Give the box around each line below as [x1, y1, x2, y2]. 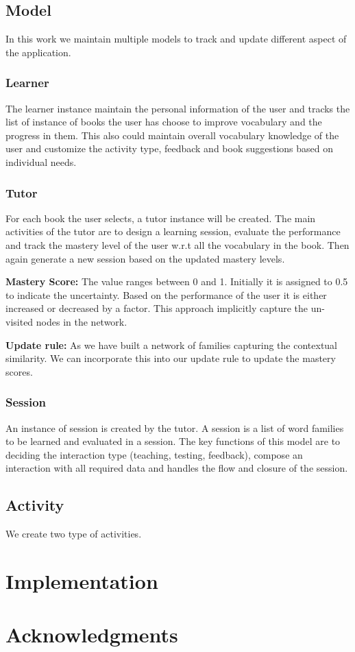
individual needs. [5, 154, 77, 169]
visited [5, 314, 34, 328]
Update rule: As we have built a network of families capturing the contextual [5, 337, 337, 352]
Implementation [5, 566, 158, 594]
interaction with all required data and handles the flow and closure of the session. [5, 461, 348, 475]
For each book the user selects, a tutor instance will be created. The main [5, 210, 316, 225]
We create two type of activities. [5, 527, 142, 541]
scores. [5, 364, 33, 378]
